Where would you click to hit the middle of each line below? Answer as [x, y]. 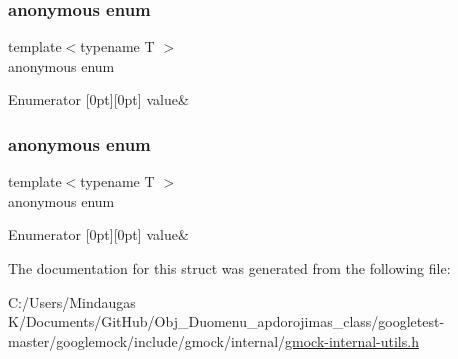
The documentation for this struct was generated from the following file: [229, 268]
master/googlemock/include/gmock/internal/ [147, 340]
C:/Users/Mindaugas [72, 301]
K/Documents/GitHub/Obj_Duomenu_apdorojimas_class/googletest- [226, 321]
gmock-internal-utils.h [352, 340]
